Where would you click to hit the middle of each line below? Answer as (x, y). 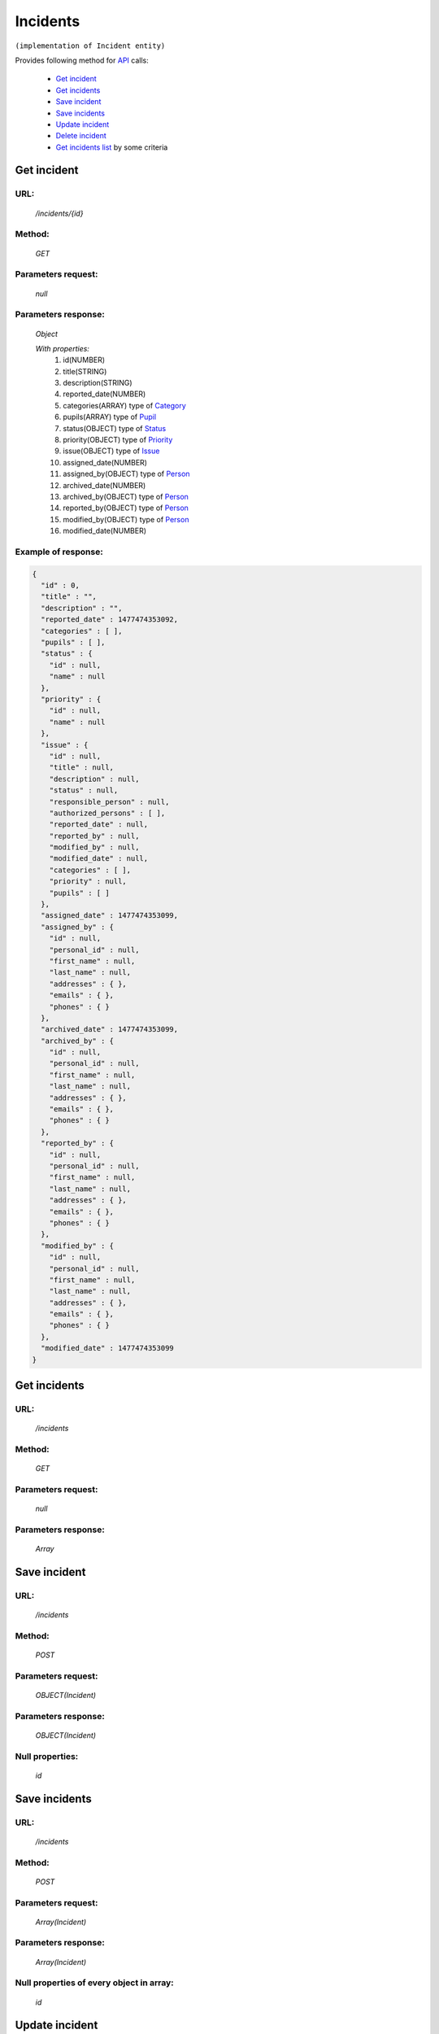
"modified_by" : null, (94, 847)
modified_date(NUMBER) (104, 531)
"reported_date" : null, (99, 825)
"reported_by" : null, (94, 836)
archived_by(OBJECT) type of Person (126, 496)
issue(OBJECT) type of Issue (111, 451)
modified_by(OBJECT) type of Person (126, 519)
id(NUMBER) (84, 360)
